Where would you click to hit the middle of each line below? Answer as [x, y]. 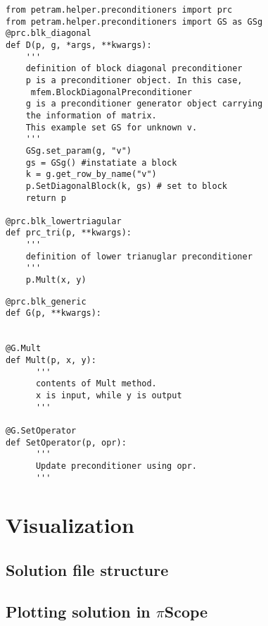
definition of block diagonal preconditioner [134, 69]
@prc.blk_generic [46, 301]
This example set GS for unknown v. [111, 127]
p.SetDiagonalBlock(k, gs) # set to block [126, 186]
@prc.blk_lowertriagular [64, 221]
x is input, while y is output [109, 395]
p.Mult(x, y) [56, 280]
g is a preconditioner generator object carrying [144, 104]
